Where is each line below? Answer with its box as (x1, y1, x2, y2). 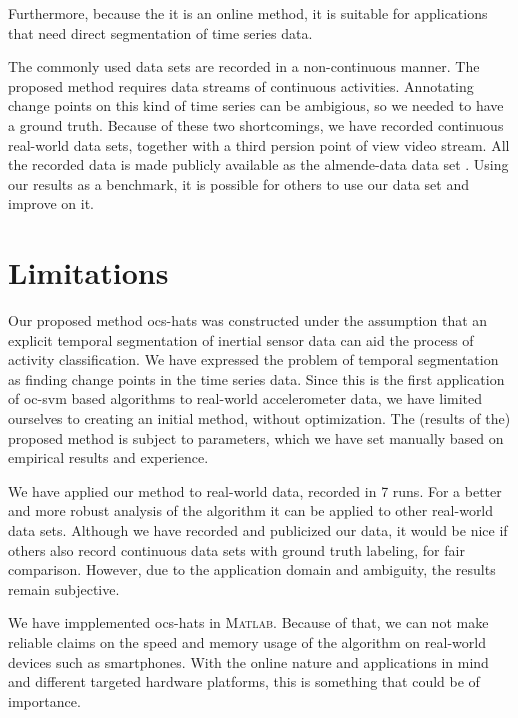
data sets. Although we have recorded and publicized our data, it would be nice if (8, 520, 508, 540)
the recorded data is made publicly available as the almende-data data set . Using (8, 154, 509, 175)
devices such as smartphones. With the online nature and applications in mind (8, 651, 489, 672)
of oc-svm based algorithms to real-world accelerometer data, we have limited (8, 388, 483, 409)
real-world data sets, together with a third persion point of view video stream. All (8, 134, 510, 155)
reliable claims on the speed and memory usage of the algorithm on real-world (8, 631, 486, 652)
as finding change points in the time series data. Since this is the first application (8, 368, 505, 389)
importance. (8, 690, 81, 711)
